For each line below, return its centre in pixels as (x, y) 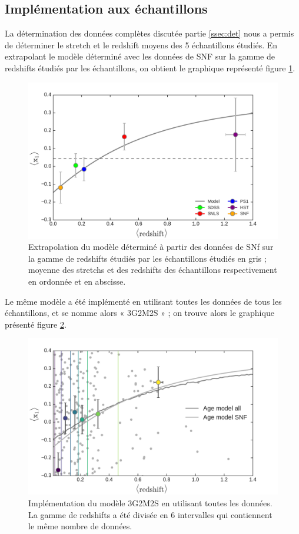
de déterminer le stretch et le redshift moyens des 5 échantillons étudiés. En (141, 44)
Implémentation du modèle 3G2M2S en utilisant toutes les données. (150, 502)
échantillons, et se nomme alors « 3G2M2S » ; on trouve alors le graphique (139, 313)
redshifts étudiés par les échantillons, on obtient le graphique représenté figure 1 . (150, 67)
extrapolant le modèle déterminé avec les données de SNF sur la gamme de (140, 56)
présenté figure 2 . (36, 324)
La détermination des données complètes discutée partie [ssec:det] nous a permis (149, 33)
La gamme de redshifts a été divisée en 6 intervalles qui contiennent (150, 514)
